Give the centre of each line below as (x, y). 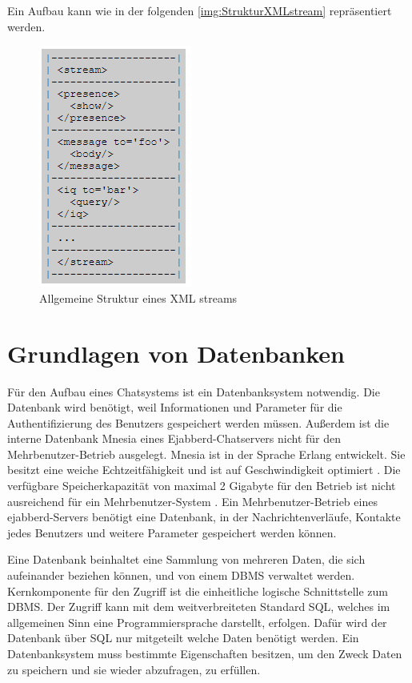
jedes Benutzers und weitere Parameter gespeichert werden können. (172, 532)
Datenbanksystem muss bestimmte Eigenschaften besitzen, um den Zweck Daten (205, 653)
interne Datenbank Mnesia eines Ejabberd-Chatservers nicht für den (174, 438)
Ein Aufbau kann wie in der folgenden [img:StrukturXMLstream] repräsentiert (200, 10)
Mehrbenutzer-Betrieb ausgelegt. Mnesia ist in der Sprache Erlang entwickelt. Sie (206, 454)
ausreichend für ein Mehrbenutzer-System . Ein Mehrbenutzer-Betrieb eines (192, 501)
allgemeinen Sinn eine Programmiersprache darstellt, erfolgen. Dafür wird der (197, 622)
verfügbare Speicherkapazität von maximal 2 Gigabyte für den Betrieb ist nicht (202, 486)
